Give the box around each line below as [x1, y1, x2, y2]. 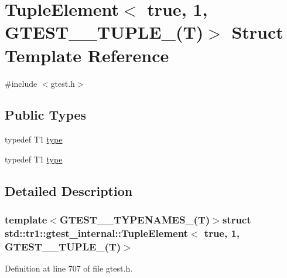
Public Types [5, 106, 87, 124]
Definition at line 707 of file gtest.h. [5, 262, 133, 274]
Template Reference [5, 43, 169, 67]
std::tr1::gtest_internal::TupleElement [5, 226, 188, 240]
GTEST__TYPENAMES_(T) [59, 212, 210, 227]
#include [5, 77, 37, 89]
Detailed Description [5, 181, 133, 199]
